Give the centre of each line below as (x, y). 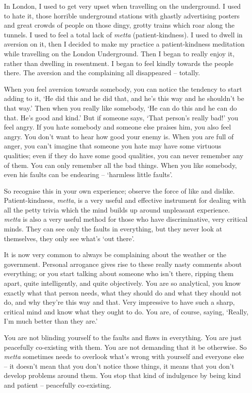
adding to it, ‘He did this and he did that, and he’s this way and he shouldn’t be (124, 98)
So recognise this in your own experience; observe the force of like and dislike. (119, 190)
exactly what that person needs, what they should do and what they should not (123, 292)
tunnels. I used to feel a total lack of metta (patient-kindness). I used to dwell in (123, 34)
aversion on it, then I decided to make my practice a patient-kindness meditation (124, 44)
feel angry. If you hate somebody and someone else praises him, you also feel (118, 127)
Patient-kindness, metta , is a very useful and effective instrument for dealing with (125, 200)
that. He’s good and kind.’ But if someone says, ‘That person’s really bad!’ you (121, 117)
